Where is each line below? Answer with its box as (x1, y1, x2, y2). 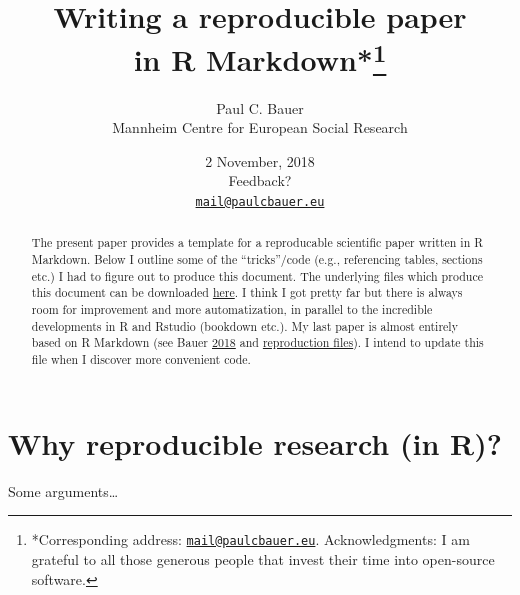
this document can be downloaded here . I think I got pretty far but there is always (31, 284, 463, 301)
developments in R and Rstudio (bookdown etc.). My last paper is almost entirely (31, 317, 458, 334)
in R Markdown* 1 (133, 35, 387, 80)
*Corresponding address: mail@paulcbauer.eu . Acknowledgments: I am (31, 529, 470, 550)
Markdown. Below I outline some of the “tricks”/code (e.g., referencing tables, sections (31, 251, 483, 268)
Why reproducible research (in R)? (8, 422, 502, 463)
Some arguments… (8, 480, 119, 501)
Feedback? (228, 170, 292, 191)
